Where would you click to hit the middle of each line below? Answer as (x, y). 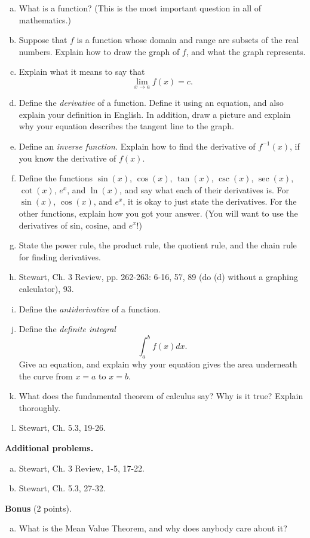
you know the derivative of (67, 158)
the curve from (46, 376)
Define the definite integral (67, 329)
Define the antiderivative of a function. (90, 308)
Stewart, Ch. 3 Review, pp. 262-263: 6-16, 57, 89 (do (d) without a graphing (158, 277)
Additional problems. (49, 447)
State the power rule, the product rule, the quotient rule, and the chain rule (158, 245)
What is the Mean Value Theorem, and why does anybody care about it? (153, 528)
